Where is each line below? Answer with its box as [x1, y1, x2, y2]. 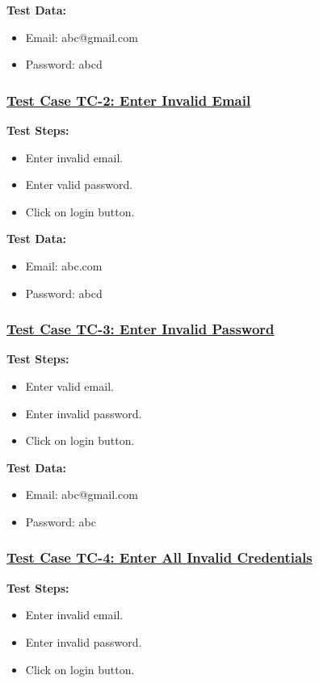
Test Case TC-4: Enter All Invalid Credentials [6, 547, 313, 568]
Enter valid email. [25, 377, 114, 394]
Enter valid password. [25, 176, 133, 193]
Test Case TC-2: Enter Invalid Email [6, 90, 251, 110]
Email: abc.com [25, 257, 103, 274]
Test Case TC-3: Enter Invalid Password [6, 319, 275, 339]
